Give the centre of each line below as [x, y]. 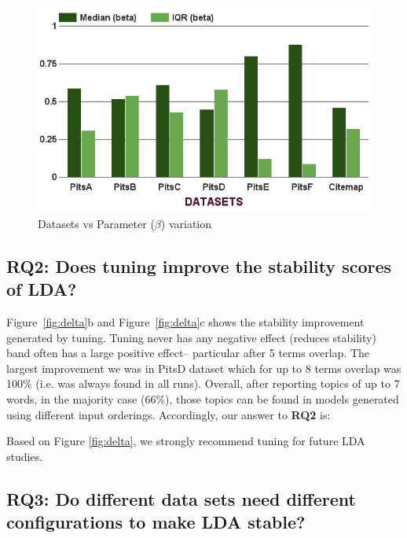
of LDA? [42, 289]
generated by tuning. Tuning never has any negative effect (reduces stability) [191, 337]
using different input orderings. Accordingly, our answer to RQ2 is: [169, 414]
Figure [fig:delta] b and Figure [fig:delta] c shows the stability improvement [185, 321]
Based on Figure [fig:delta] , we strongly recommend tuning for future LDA [186, 441]
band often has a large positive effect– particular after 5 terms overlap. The [188, 353]
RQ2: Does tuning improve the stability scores [199, 265]
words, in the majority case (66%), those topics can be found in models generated [203, 398]
